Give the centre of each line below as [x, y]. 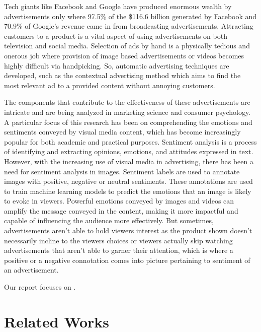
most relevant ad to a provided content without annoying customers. [110, 85]
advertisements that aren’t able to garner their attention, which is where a [119, 250]
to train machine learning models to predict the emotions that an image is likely [128, 191]
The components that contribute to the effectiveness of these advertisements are [127, 102]
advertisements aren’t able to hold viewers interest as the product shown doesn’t [128, 230]
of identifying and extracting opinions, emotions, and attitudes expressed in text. [129, 151]
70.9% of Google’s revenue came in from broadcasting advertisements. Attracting [129, 26]
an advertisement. [31, 270]
